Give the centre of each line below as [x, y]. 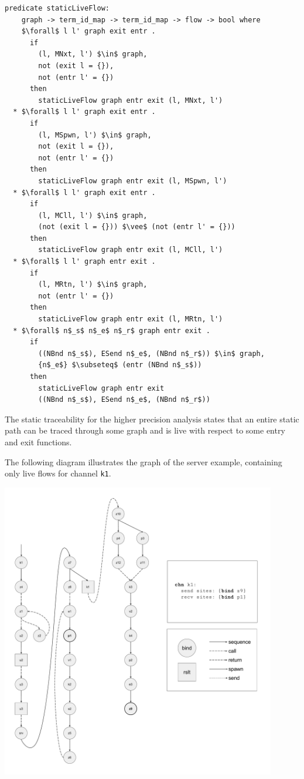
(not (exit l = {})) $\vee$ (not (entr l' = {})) [137, 227]
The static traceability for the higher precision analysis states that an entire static [152, 419]
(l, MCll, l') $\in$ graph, [93, 215]
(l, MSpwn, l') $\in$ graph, [95, 135]
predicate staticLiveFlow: [57, 8]
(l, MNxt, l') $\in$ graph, [93, 54]
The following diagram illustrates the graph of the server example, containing [144, 461]
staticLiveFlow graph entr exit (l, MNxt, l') [131, 100]
